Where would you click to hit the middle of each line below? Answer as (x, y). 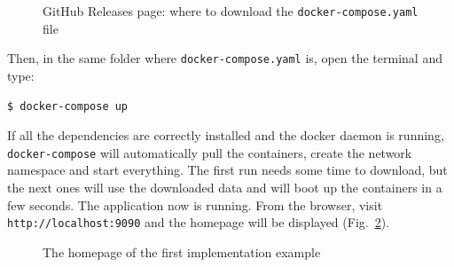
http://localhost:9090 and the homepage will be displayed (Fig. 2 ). (199, 222)
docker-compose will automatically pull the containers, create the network (210, 152)
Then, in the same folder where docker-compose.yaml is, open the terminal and (225, 58)
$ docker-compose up (68, 106)
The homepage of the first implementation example (182, 251)
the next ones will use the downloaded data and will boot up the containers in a (225, 187)
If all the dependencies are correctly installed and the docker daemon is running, (226, 135)
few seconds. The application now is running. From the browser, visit (195, 204)
